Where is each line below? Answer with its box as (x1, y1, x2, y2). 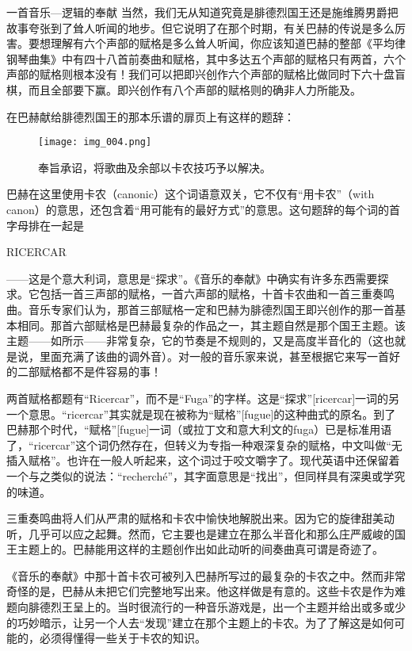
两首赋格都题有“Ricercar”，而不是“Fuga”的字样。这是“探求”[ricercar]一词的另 (6, 389, 400, 406)
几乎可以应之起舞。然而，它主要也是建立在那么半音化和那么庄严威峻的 (28, 525, 395, 542)
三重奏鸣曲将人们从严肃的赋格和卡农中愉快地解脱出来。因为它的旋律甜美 (6, 510, 383, 527)
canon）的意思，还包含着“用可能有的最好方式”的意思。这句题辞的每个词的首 (6, 201, 400, 217)
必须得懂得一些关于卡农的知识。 (39, 630, 206, 646)
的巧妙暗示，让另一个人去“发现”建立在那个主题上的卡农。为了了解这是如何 (6, 614, 395, 630)
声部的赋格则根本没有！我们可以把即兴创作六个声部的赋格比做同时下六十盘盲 (6, 66, 406, 82)
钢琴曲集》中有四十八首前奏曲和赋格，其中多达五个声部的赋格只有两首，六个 (6, 50, 406, 67)
